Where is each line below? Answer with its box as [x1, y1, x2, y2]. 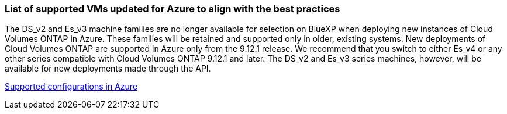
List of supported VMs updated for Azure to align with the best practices [5, 3, 340, 15]
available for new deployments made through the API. [5, 63, 211, 74]
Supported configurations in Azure [5, 81, 138, 92]
